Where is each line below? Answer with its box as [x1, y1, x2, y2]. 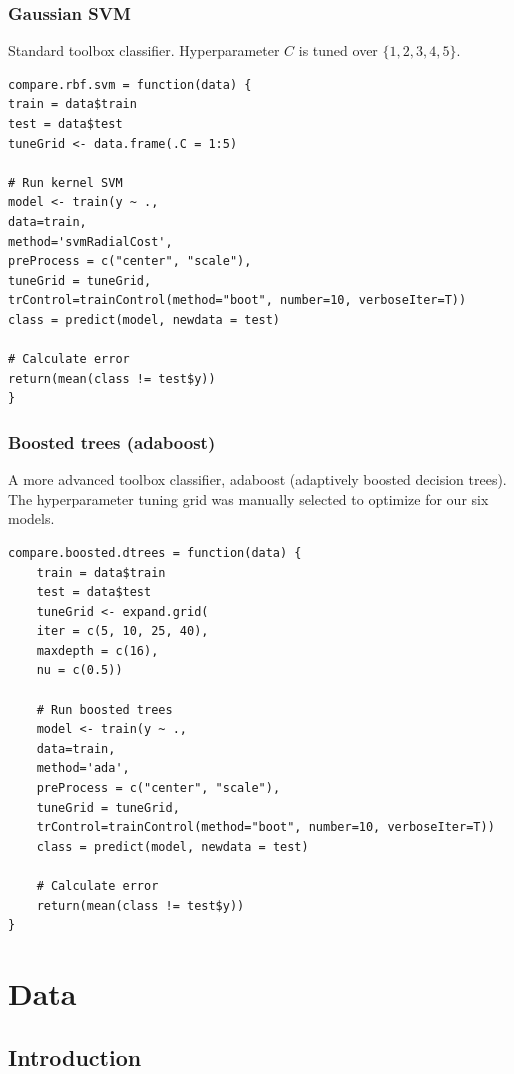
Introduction [8, 1041, 142, 1072]
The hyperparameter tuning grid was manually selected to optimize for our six [8, 488, 489, 509]
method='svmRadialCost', [8, 234, 173, 249]
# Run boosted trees [36, 702, 173, 717]
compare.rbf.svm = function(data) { [8, 77, 252, 92]
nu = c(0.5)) [36, 663, 123, 678]
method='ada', [36, 761, 130, 776]
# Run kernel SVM [8, 175, 123, 190]
